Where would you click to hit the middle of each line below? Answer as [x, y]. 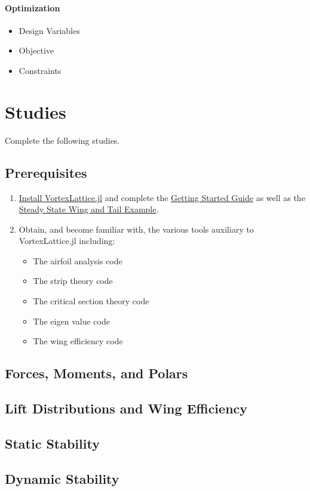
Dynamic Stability [62, 478]
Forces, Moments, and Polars [96, 373]
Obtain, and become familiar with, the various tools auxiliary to [136, 229]
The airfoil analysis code [78, 260]
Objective [36, 50]
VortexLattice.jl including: [67, 241]
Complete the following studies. [62, 140]
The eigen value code [71, 321]
